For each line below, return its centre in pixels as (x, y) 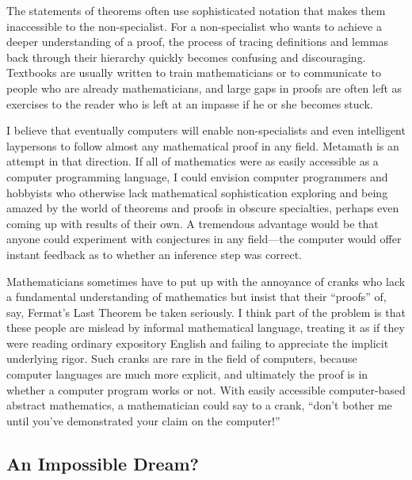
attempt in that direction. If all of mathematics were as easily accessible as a (193, 161)
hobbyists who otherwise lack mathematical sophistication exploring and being (197, 192)
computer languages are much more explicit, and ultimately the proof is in (187, 374)
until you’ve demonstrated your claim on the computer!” (143, 420)
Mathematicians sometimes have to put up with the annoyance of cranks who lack (206, 281)
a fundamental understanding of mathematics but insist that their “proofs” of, (196, 297)
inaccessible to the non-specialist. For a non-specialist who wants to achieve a (194, 26)
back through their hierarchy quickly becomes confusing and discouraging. (186, 57)
